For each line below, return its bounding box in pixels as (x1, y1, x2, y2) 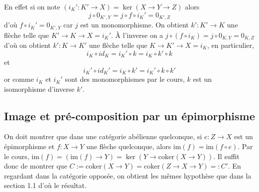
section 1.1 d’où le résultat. (4, 180, 87, 191)
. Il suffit (213, 151, 240, 161)
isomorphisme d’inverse (4, 83, 75, 94)
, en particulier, (207, 39, 255, 50)
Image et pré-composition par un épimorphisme (4, 108, 255, 123)
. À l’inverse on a (111, 29, 163, 40)
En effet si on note (4, 1, 60, 11)
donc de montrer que (4, 161, 67, 171)
